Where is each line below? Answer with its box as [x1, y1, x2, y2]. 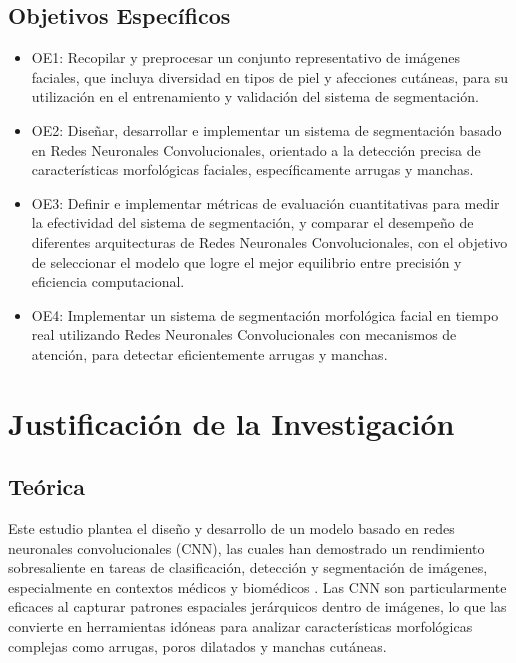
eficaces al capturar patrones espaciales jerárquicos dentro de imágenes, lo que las [8, 596, 507, 617]
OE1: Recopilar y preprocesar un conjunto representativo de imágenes [31, 47, 461, 68]
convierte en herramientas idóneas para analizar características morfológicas [8, 616, 473, 637]
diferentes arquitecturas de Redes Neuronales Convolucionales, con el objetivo [31, 231, 508, 252]
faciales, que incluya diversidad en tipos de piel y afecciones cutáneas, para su [31, 66, 508, 87]
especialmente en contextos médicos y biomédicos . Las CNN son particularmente [8, 576, 507, 597]
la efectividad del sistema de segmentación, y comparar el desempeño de [31, 212, 474, 233]
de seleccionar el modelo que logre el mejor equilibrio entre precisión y [31, 251, 462, 272]
